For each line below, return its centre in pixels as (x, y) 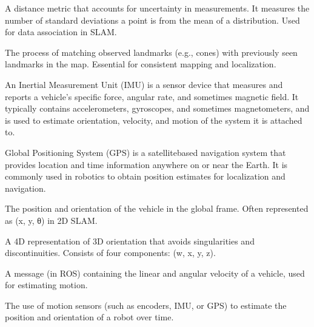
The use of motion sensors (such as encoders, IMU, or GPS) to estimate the (146, 305)
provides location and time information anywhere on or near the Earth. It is (146, 164)
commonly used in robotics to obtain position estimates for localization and (145, 176)
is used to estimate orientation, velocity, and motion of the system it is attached (154, 120)
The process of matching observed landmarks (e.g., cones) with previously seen (151, 52)
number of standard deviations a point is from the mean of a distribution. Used (152, 20)
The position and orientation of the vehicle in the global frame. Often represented (157, 208)
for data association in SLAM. (61, 32)
